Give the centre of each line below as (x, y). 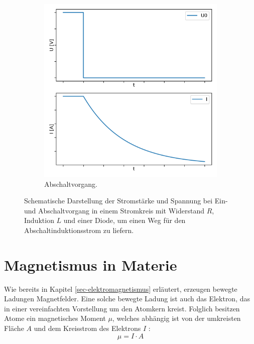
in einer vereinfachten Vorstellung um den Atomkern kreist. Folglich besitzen (122, 308)
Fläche (14, 328)
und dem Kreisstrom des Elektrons (87, 328)
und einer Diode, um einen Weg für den (124, 220)
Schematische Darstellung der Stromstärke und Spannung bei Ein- (126, 201)
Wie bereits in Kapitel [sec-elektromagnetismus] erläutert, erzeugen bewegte (121, 289)
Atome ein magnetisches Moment (55, 318)
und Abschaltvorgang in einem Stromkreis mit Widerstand (114, 210)
